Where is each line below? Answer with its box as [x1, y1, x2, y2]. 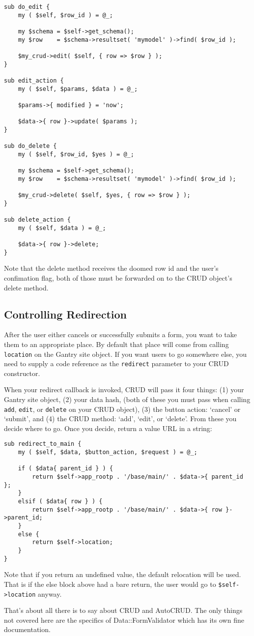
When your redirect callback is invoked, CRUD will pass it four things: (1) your [4, 384, 244, 395]
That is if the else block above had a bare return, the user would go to [4, 578, 216, 589]
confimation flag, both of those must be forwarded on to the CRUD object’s [4, 272, 232, 283]
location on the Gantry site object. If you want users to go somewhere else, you [4, 348, 247, 359]
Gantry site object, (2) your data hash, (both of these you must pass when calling [4, 394, 251, 405]
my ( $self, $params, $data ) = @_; [18, 85, 138, 92]
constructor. [4, 368, 40, 378]
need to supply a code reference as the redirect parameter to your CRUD [4, 358, 229, 369]
